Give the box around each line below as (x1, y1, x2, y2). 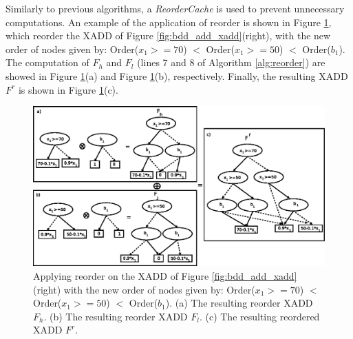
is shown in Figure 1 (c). (18, 82, 118, 96)
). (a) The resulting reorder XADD (165, 296, 313, 310)
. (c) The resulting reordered (199, 309, 320, 323)
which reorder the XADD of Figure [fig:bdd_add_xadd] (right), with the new (6, 28, 331, 43)
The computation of (6, 55, 89, 70)
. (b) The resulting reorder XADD (43, 309, 188, 323)
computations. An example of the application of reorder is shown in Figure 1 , (6, 14, 332, 29)
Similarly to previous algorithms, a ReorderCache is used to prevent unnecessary (6, 1, 345, 15)
